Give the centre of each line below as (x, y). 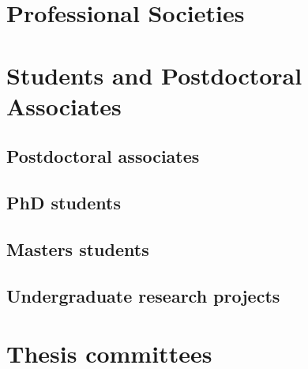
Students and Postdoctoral (154, 75)
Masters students (78, 249)
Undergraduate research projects (143, 295)
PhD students (64, 203)
